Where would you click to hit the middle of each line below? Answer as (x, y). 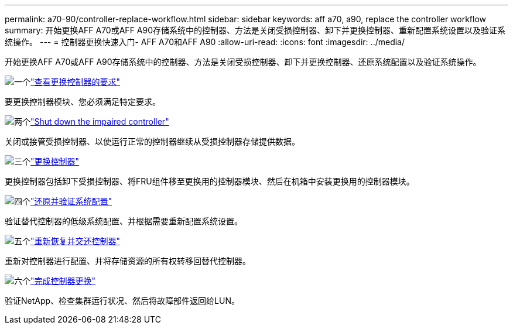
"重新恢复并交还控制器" (76, 241)
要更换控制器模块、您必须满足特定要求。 (83, 102)
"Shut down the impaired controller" (100, 121)
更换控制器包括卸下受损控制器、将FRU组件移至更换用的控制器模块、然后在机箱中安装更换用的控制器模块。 (210, 181)
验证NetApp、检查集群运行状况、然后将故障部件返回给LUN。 (122, 301)
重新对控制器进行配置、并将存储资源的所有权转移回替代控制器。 (128, 261)
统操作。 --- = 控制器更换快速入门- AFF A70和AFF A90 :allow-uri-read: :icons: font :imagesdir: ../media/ (205, 42)
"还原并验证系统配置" (71, 201)
